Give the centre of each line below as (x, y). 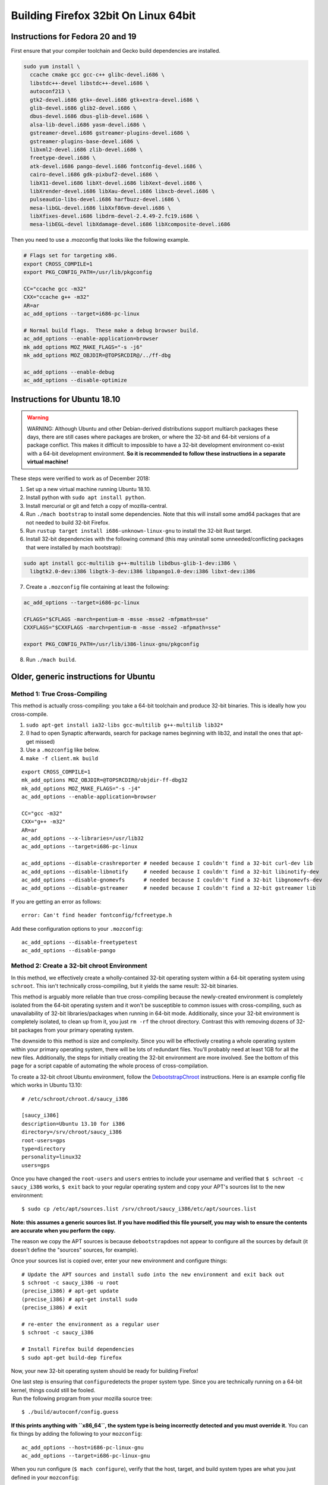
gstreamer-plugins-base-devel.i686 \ (85, 141)
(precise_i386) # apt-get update (70, 1291)
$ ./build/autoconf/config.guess (70, 1412)
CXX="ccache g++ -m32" (56, 297)
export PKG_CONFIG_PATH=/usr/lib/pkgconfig (88, 272)
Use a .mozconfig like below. (63, 750)
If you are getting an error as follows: (56, 901)
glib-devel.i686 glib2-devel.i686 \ (83, 108)
